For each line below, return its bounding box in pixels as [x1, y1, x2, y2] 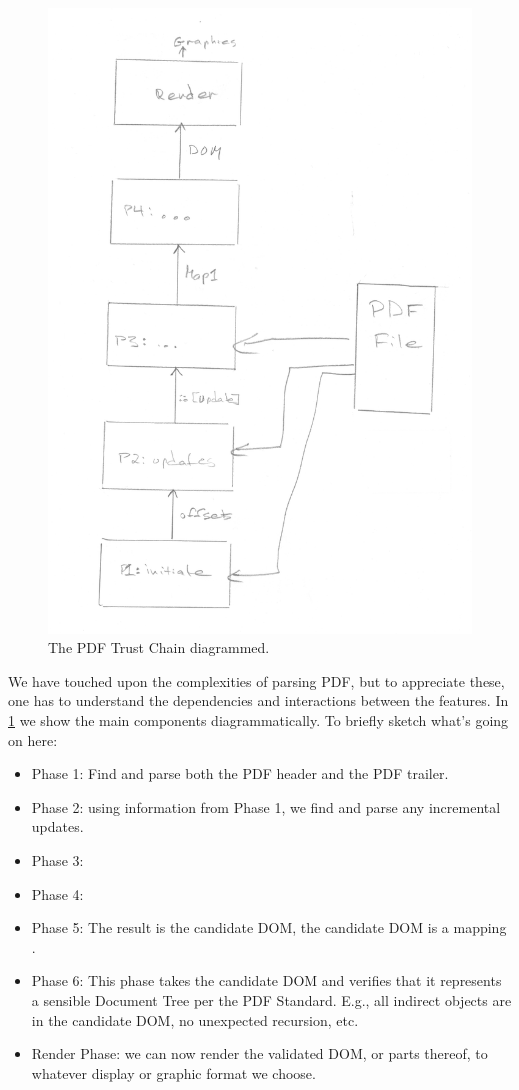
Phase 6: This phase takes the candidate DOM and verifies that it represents [31, 970, 502, 991]
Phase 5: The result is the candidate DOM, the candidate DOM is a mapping [31, 917, 507, 938]
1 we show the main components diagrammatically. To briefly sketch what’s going [8, 709, 509, 730]
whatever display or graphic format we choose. [31, 1062, 316, 1083]
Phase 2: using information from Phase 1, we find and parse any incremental [31, 796, 501, 817]
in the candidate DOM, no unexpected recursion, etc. [31, 1009, 359, 1030]
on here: [8, 729, 58, 750]
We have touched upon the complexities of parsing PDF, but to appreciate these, [8, 670, 505, 691]
